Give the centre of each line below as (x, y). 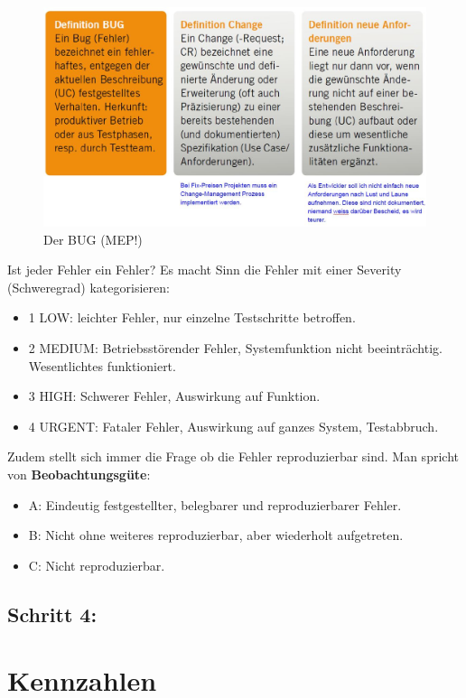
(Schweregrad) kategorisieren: (89, 287)
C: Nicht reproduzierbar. (97, 565)
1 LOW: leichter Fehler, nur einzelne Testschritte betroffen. (192, 317)
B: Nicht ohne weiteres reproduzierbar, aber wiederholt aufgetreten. (216, 535)
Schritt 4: (52, 614)
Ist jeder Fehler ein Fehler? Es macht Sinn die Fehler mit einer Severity (205, 270)
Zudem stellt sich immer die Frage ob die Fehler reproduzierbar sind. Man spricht (233, 456)
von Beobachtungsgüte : (79, 474)
